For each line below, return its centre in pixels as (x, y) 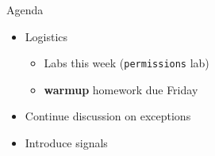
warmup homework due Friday (121, 89)
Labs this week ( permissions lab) (127, 63)
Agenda (25, 10)
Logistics (46, 36)
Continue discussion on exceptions (108, 116)
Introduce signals (66, 143)
